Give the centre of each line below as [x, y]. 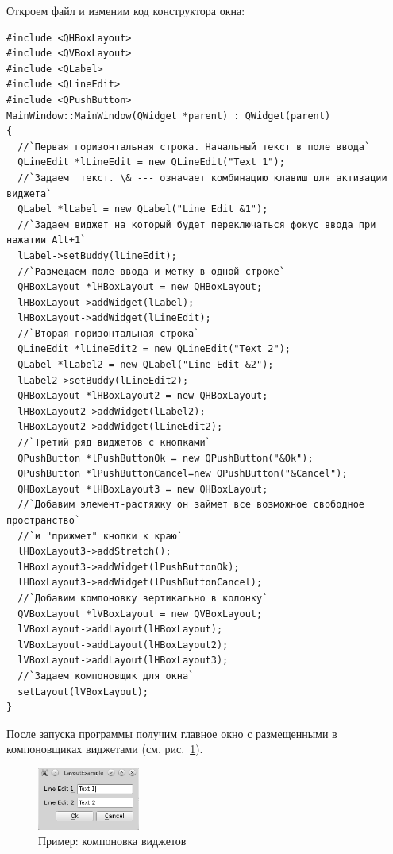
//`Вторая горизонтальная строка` [109, 333]
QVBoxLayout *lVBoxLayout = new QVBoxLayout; [140, 614]
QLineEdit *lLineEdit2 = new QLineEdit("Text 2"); [154, 349]
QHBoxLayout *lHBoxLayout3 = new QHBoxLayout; [143, 489]
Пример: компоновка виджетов [112, 841]
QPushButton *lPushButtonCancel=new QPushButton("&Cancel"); [183, 474]
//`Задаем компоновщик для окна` [106, 676]
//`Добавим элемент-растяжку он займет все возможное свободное [191, 505]
